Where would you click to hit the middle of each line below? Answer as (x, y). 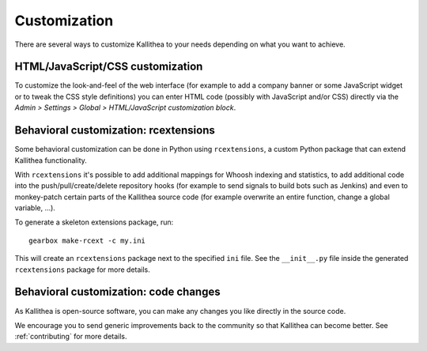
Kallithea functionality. (51, 160)
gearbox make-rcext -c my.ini (87, 240)
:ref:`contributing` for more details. (71, 337)
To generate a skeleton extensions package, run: (94, 222)
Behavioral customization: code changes (117, 292)
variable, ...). (35, 208)
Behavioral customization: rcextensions (115, 130)
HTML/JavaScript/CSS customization (109, 67)
